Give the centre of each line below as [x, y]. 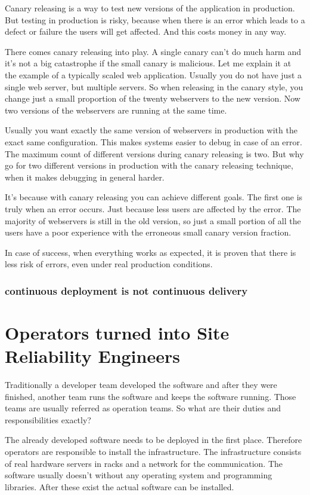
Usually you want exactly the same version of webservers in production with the [151, 130]
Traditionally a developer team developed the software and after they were [141, 385]
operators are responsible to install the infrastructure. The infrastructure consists [153, 451]
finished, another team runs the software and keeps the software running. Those [151, 396]
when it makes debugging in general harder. [85, 177]
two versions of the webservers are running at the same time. [116, 110]
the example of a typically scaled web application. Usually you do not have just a [154, 74]
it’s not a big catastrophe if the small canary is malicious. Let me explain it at [148, 63]
